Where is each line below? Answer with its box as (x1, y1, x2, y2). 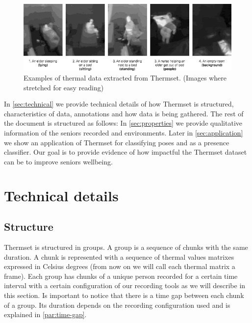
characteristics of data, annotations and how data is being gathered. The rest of (4, 108, 244, 118)
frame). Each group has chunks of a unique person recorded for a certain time (4, 270, 238, 281)
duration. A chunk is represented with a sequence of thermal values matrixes (4, 251, 234, 262)
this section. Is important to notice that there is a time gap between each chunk (4, 290, 244, 300)
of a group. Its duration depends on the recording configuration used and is (4, 299, 230, 310)
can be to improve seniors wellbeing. (4, 156, 113, 166)
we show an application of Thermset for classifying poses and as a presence (4, 137, 229, 147)
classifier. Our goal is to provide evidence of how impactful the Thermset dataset (4, 147, 247, 157)
